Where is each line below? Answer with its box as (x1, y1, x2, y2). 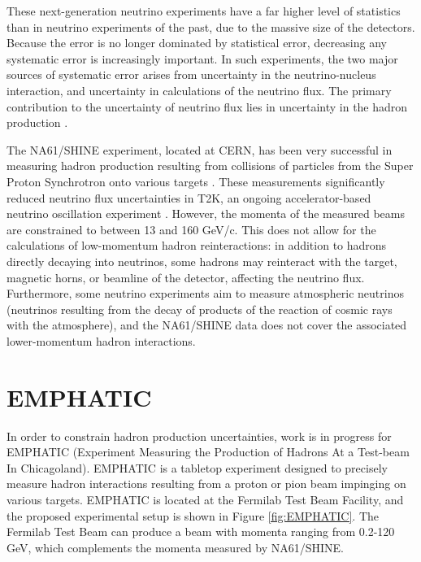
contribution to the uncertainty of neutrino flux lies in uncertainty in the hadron (7, 98, 408, 115)
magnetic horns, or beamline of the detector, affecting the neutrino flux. (7, 268, 365, 285)
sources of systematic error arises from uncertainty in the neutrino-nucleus (7, 66, 376, 83)
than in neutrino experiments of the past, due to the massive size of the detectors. (7, 18, 415, 35)
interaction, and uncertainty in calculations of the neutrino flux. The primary (7, 81, 392, 98)
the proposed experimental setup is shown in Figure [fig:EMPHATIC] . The (7, 507, 380, 524)
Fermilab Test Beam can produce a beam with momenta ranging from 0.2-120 (7, 523, 395, 540)
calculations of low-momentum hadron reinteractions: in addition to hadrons (7, 237, 387, 254)
